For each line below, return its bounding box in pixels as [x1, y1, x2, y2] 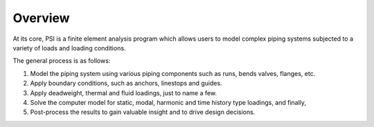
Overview [12, 10, 70, 26]
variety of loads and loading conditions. [12, 43, 126, 52]
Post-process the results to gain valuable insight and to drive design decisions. [30, 108, 256, 117]
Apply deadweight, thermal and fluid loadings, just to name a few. [30, 88, 217, 97]
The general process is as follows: [12, 57, 111, 65]
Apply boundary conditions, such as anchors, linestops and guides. [30, 79, 222, 88]
